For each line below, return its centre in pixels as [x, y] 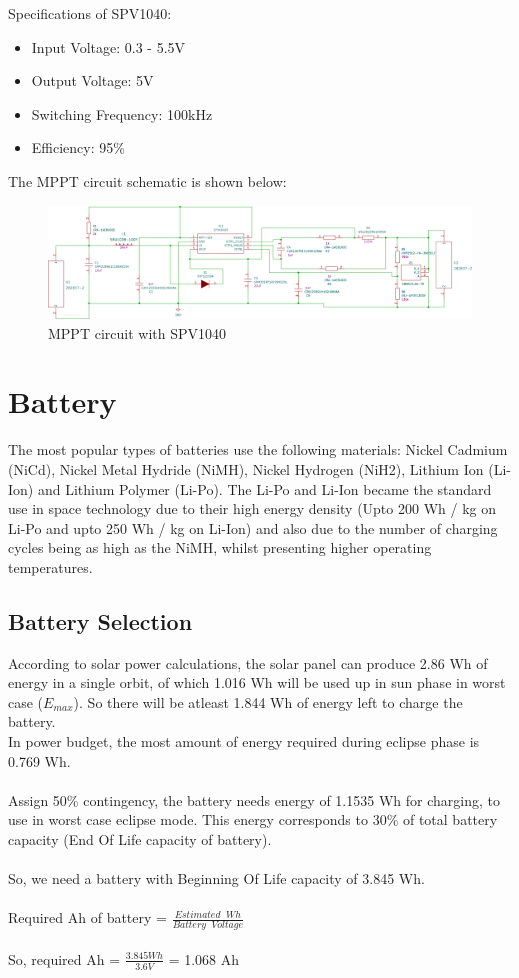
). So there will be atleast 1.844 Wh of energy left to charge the [268, 701]
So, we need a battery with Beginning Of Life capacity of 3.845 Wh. [216, 878]
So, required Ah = [64, 958]
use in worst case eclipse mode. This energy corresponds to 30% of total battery [253, 819]
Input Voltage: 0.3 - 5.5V [108, 46]
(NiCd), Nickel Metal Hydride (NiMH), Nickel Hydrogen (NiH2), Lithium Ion [246, 468]
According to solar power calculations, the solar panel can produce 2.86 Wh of [248, 662]
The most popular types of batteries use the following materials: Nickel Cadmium [258, 449]
